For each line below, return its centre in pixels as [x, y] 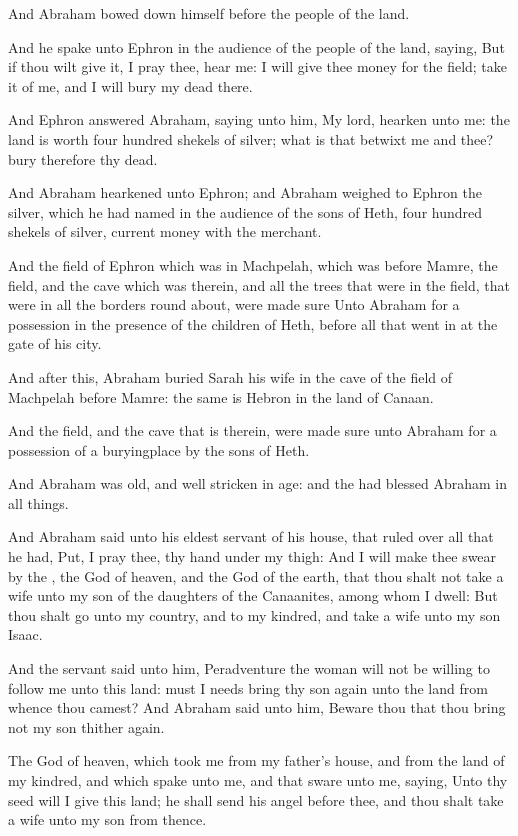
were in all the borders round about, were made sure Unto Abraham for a [234, 304]
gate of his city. [55, 343]
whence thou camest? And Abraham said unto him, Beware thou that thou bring [257, 707]
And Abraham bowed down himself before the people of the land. [209, 13]
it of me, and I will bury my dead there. [130, 85]
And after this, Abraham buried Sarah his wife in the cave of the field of [230, 376]
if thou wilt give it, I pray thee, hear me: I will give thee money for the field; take [258, 66]
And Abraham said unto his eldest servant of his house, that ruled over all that [251, 536]
